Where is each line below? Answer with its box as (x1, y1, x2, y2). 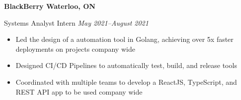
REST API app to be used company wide (15, 86, 143, 97)
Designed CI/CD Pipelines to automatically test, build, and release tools (15, 60, 237, 70)
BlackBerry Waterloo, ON (4, 1, 95, 11)
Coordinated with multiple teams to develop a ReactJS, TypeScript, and (15, 76, 237, 87)
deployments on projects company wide (15, 43, 135, 54)
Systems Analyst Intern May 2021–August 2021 (4, 17, 149, 28)
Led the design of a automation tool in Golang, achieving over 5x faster (15, 34, 234, 44)
